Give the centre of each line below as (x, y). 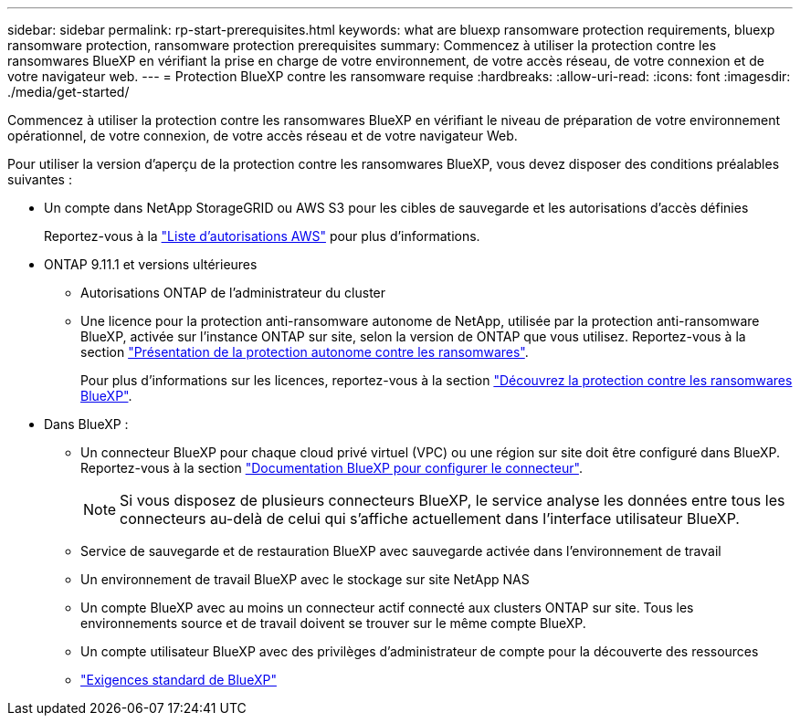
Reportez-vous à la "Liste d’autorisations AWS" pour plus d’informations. (262, 236)
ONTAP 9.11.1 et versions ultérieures (151, 264)
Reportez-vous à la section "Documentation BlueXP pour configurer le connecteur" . (332, 468)
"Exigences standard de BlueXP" (179, 680)
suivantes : (40, 179)
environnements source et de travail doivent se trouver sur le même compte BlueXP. (333, 623)
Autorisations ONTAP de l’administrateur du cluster (233, 293)
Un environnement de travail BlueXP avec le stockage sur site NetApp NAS (305, 579)
